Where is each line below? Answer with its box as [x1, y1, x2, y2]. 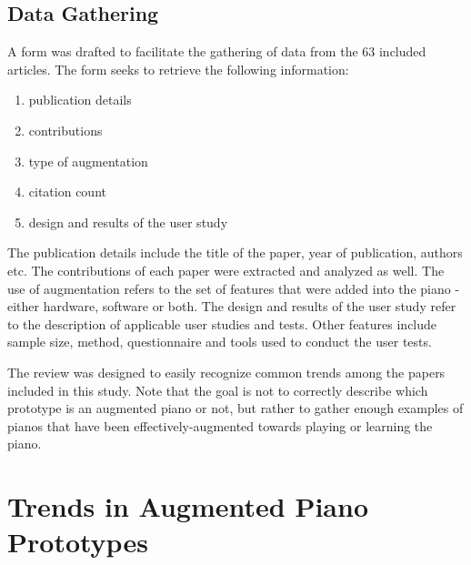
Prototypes [7, 523, 148, 560]
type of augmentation [28, 151, 148, 170]
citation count [28, 182, 106, 201]
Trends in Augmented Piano [7, 488, 368, 525]
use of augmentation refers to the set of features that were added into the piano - [7, 278, 460, 298]
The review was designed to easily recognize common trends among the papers [7, 362, 446, 381]
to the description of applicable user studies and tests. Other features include [7, 314, 437, 333]
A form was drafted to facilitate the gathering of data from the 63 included [7, 42, 426, 61]
